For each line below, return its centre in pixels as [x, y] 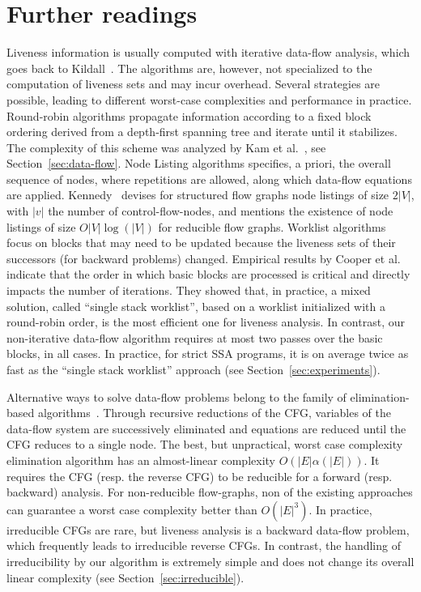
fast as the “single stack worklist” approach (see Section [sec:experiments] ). [193, 369]
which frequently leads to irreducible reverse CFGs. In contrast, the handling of [204, 545]
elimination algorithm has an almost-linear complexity [141, 460]
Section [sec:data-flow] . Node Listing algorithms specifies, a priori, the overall [199, 163]
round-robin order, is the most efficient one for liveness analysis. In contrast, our [206, 322]
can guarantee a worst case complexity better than [132, 509]
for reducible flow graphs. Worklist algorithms [272, 226]
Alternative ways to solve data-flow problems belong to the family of [176, 396]
